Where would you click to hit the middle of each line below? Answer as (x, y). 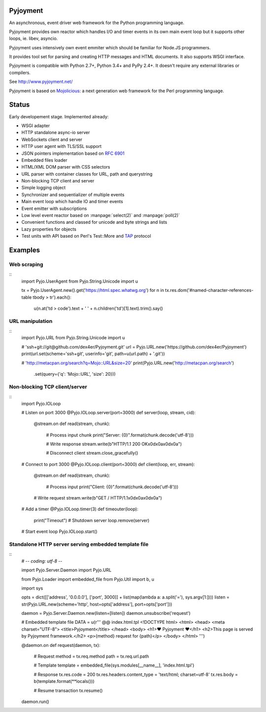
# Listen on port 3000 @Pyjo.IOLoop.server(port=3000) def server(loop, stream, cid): (108, 412)
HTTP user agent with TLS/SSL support (62, 146)
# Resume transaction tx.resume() (68, 690)
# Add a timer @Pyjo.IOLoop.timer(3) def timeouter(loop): (80, 509)
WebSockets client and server (52, 139)
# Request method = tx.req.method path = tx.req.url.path (91, 656)
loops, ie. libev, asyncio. (33, 38)
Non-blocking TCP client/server (48, 387)
